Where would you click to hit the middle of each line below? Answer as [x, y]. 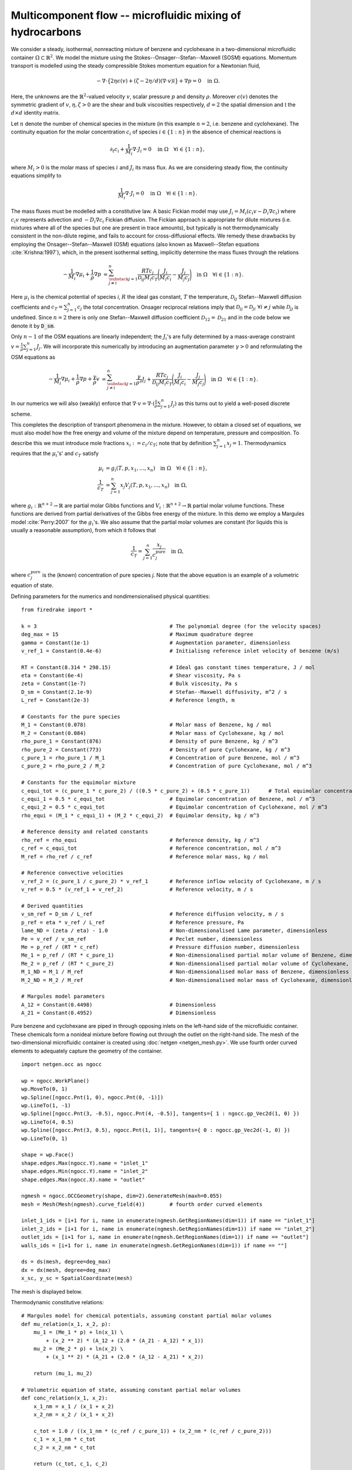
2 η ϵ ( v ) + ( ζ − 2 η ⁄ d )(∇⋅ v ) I [143, 81]
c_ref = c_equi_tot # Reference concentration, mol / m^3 [151, 848]
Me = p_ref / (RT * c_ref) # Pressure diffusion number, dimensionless [160, 947]
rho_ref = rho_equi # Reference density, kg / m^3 [141, 840]
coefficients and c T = [37, 308]
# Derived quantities [52, 906]
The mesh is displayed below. [47, 1291]
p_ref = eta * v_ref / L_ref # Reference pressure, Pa [133, 922]
